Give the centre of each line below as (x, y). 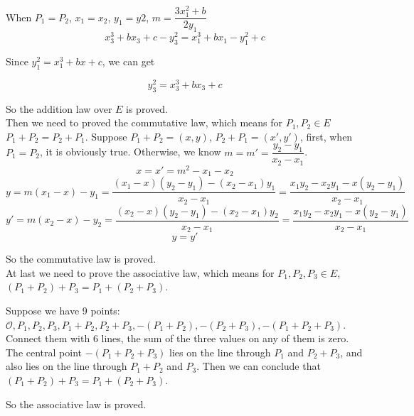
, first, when (326, 136)
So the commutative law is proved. (81, 259)
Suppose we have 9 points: (63, 310)
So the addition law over (59, 108)
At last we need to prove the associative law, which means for (140, 272)
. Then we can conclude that (259, 366)
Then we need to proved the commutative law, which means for (144, 122)
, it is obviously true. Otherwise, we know (131, 152)
